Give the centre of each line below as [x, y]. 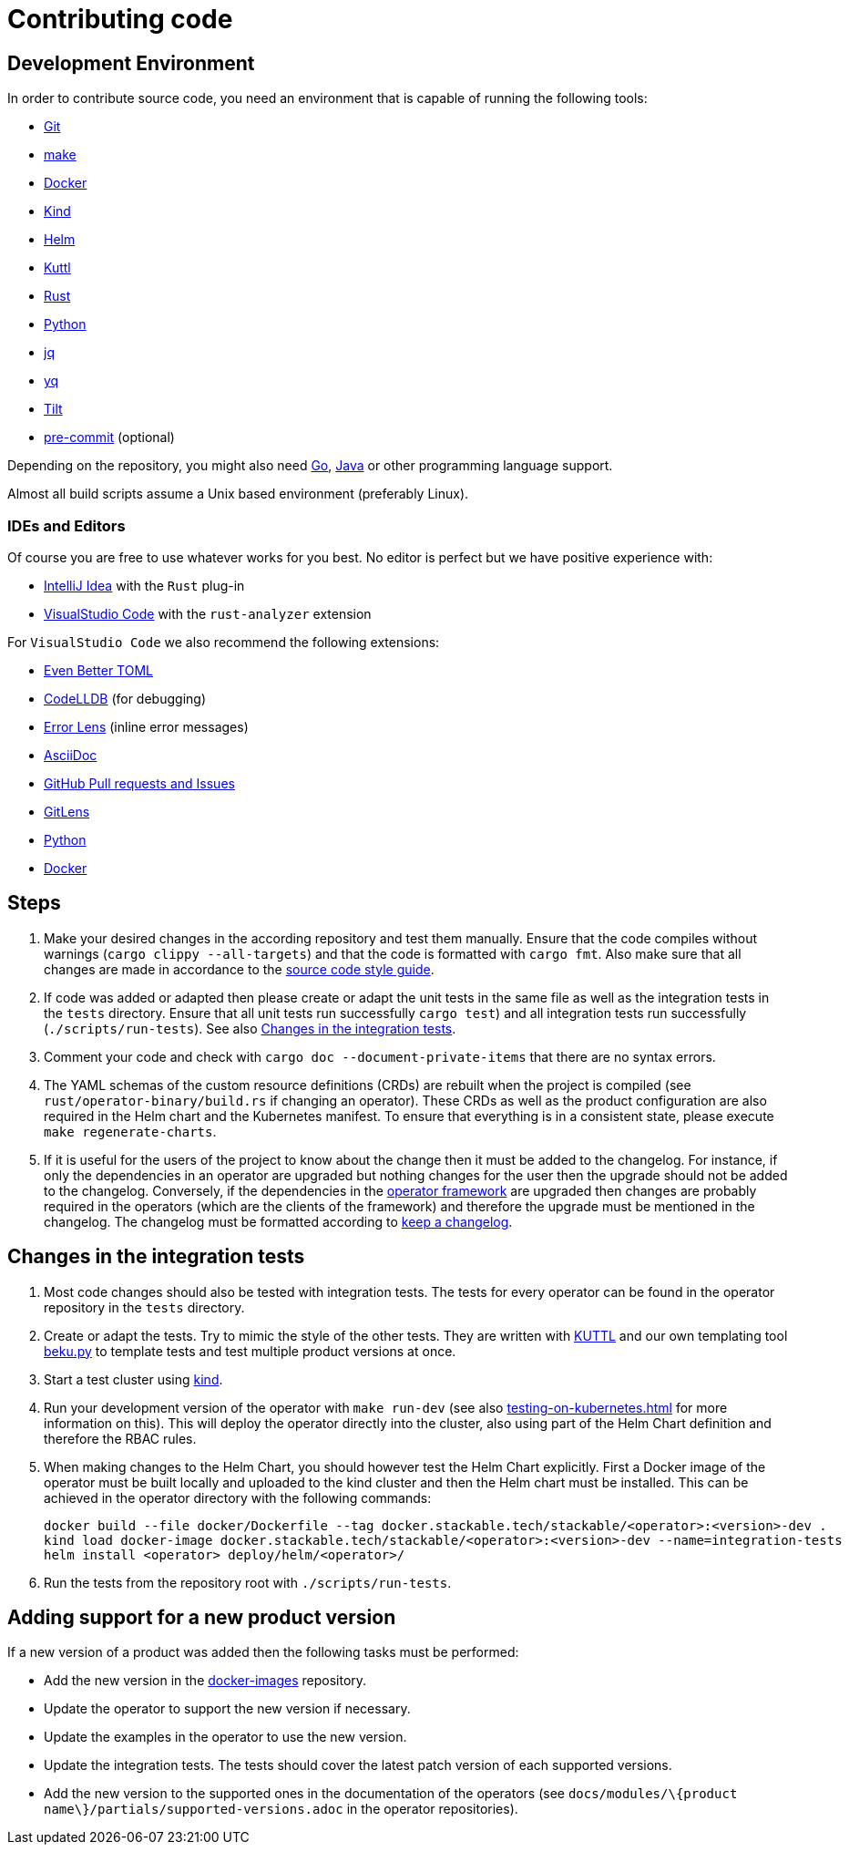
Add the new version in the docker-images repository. [205, 1681]
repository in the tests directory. [144, 1307]
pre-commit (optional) [109, 437]
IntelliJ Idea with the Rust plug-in [144, 585]
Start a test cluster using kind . [133, 1379]
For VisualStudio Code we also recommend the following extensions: [224, 642]
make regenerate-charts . [130, 1131]
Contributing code [120, 19]
